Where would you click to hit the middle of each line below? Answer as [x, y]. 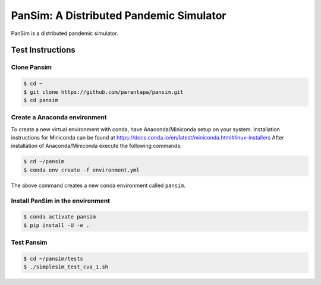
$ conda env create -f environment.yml [81, 170]
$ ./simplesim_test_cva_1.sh [66, 267]
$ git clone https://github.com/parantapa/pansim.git [103, 92]
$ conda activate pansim [60, 217]
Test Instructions [43, 50]
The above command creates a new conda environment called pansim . [98, 185]
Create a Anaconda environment [59, 118]
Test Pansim [29, 242]
